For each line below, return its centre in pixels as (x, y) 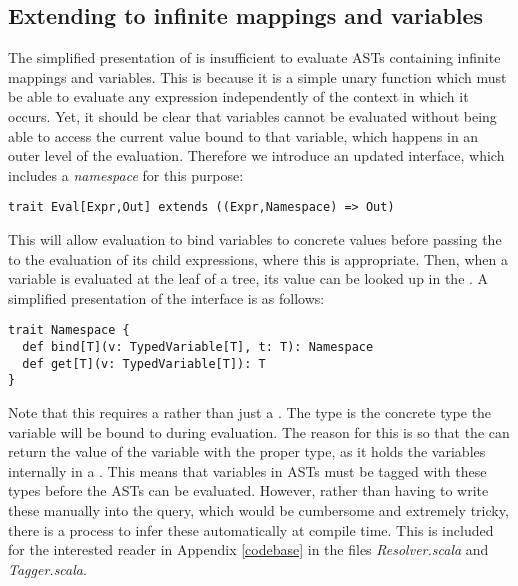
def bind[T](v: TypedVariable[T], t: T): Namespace (198, 347)
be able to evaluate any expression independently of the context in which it (238, 96)
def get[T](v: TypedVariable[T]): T (144, 363)
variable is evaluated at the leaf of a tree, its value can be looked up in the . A (248, 278)
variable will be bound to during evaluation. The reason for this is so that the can (259, 431)
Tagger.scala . (47, 568)
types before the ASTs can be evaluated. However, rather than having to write (248, 490)
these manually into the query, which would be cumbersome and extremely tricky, (258, 509)
